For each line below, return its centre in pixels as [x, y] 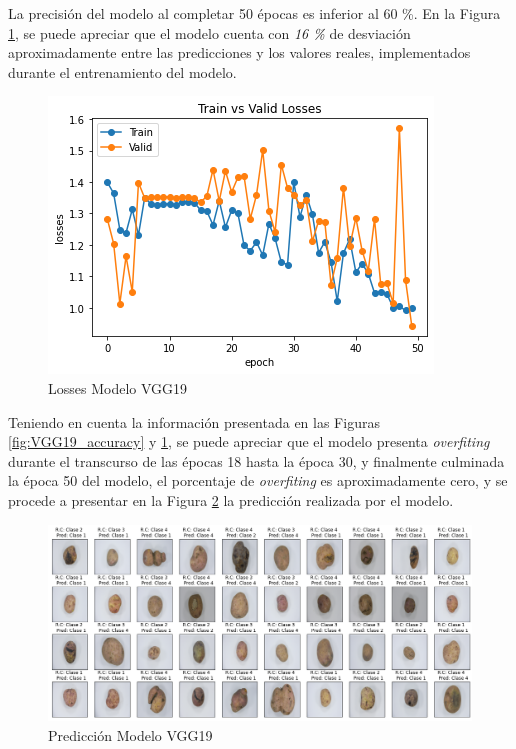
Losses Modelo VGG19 [118, 387]
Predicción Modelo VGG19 [130, 734]
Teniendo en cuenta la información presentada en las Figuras [194, 421]
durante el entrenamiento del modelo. [122, 71]
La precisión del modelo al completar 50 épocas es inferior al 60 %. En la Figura [254, 13]
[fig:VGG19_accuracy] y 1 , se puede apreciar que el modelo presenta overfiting [249, 441]
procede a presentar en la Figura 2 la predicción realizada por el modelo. [231, 499]
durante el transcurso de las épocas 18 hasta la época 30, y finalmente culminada [256, 460]
